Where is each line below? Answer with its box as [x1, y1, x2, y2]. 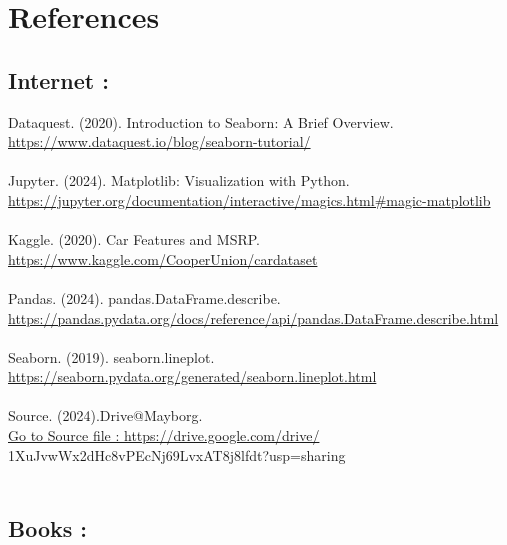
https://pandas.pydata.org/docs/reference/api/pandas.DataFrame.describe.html [8, 307, 499, 328]
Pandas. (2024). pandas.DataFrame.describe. [8, 287, 281, 308]
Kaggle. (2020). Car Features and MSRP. [8, 229, 260, 250]
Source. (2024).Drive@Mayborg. [8, 405, 203, 426]
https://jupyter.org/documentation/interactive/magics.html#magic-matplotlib [8, 189, 491, 210]
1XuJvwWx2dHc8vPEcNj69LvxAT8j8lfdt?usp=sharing [8, 444, 346, 465]
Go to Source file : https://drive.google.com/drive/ [8, 425, 320, 446]
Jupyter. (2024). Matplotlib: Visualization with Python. [8, 170, 350, 191]
